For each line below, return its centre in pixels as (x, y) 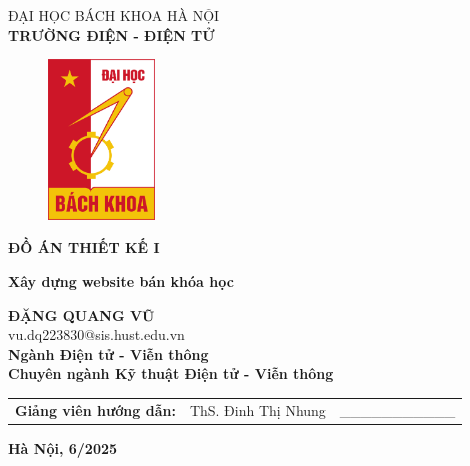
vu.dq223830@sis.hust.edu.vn (96, 334)
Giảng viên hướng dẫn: (95, 409)
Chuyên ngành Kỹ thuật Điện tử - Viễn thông (171, 373)
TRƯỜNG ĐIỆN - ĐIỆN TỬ (111, 34)
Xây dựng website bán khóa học (121, 281)
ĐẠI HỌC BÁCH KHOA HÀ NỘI (114, 15)
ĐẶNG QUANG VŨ (81, 314)
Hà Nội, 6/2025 (63, 447)
